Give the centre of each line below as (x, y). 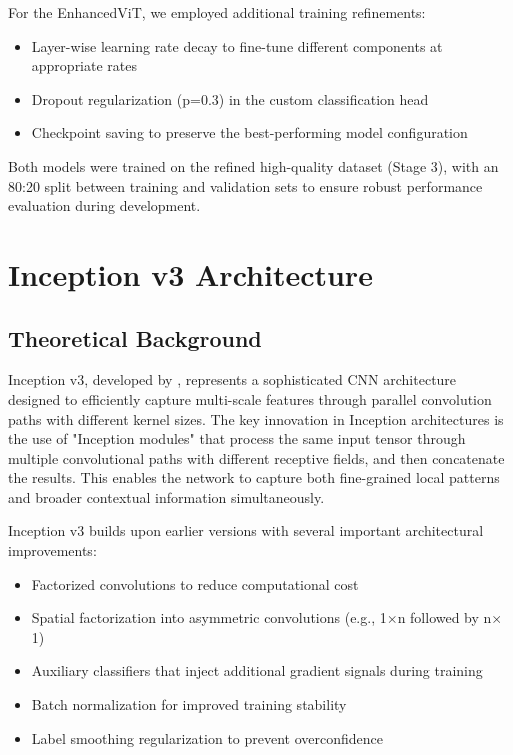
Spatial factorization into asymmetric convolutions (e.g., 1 (209, 617)
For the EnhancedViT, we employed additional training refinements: (217, 12)
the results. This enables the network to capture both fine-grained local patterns (254, 477)
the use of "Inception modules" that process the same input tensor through (237, 438)
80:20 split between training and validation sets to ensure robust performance (245, 185)
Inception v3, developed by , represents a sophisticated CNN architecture (232, 379)
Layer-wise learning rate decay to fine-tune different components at (237, 45)
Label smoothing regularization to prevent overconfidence (207, 737)
